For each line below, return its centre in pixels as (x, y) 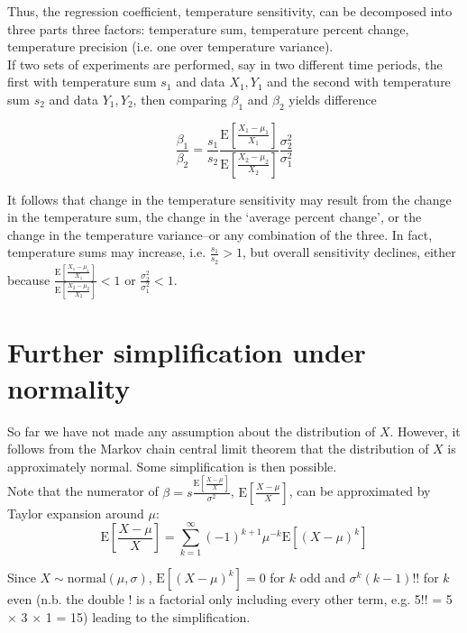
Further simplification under (187, 352)
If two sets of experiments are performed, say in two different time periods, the (225, 64)
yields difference (333, 99)
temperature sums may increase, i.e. (107, 252)
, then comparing (180, 99)
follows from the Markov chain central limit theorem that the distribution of (218, 449)
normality (69, 387)
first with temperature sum (82, 82)
